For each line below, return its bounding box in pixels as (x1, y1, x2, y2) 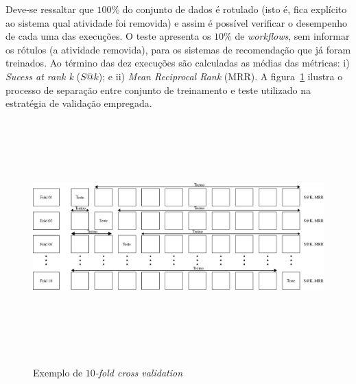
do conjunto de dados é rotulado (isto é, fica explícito (122, 2, 347, 16)
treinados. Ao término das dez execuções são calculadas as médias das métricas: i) (5, 56, 350, 70)
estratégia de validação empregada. (5, 96, 152, 110)
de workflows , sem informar (235, 29, 350, 43)
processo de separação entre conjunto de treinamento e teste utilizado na (5, 82, 311, 97)
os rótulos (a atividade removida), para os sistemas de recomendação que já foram (5, 42, 351, 56)
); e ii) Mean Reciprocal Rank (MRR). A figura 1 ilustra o (98, 69, 343, 83)
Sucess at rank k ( (5, 69, 81, 83)
